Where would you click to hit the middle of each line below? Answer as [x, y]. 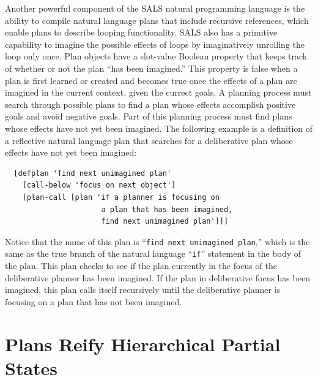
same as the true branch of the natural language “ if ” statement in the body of [153, 253]
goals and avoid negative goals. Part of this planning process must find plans [149, 116]
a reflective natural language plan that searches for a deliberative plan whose [149, 140]
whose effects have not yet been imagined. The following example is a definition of [159, 128]
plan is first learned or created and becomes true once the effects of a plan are [151, 80]
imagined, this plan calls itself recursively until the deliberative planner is [143, 290]
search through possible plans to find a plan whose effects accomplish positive [150, 104]
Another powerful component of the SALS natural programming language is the [155, 8]
